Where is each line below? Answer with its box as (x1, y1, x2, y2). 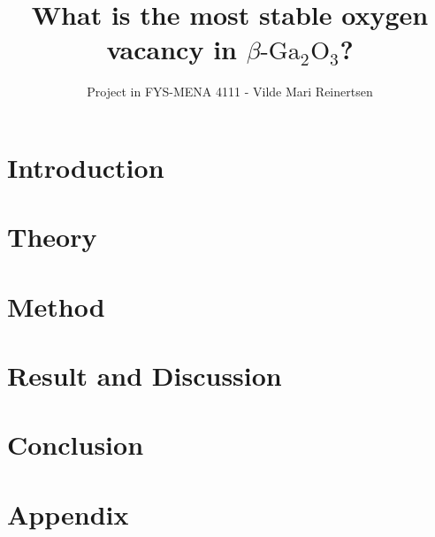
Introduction (7, 149, 164, 185)
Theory (7, 219, 97, 255)
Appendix (7, 495, 129, 532)
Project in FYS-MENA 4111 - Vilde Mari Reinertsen (87, 82, 373, 101)
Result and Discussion (7, 357, 282, 394)
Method (7, 288, 105, 324)
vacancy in (106, 31, 237, 67)
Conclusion (7, 426, 144, 463)
